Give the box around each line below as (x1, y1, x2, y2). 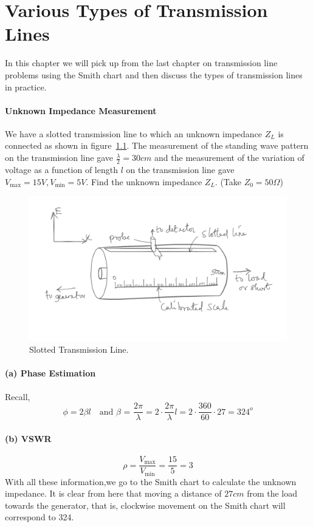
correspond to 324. (5, 511, 74, 523)
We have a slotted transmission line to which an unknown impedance (5, 127, 263, 140)
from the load (247, 487, 298, 500)
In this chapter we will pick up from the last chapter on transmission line (5, 56, 278, 69)
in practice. (5, 80, 47, 93)
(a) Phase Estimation (5, 367, 96, 379)
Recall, (5, 390, 30, 403)
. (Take (215, 175, 242, 188)
